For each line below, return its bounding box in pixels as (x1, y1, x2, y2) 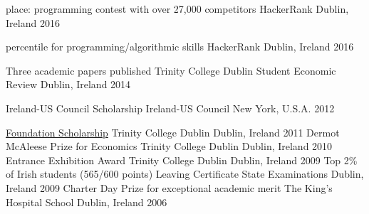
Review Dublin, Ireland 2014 (6, 77, 131, 92)
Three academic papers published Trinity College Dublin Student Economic (6, 63, 336, 77)
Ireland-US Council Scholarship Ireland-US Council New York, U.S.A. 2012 (6, 100, 335, 115)
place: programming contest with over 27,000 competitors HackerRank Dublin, (6, 1, 349, 16)
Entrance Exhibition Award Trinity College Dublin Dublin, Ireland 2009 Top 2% (6, 152, 358, 167)
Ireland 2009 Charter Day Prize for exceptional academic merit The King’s (6, 180, 333, 195)
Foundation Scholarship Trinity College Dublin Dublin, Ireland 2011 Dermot (6, 124, 340, 139)
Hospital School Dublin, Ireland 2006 (6, 194, 167, 209)
